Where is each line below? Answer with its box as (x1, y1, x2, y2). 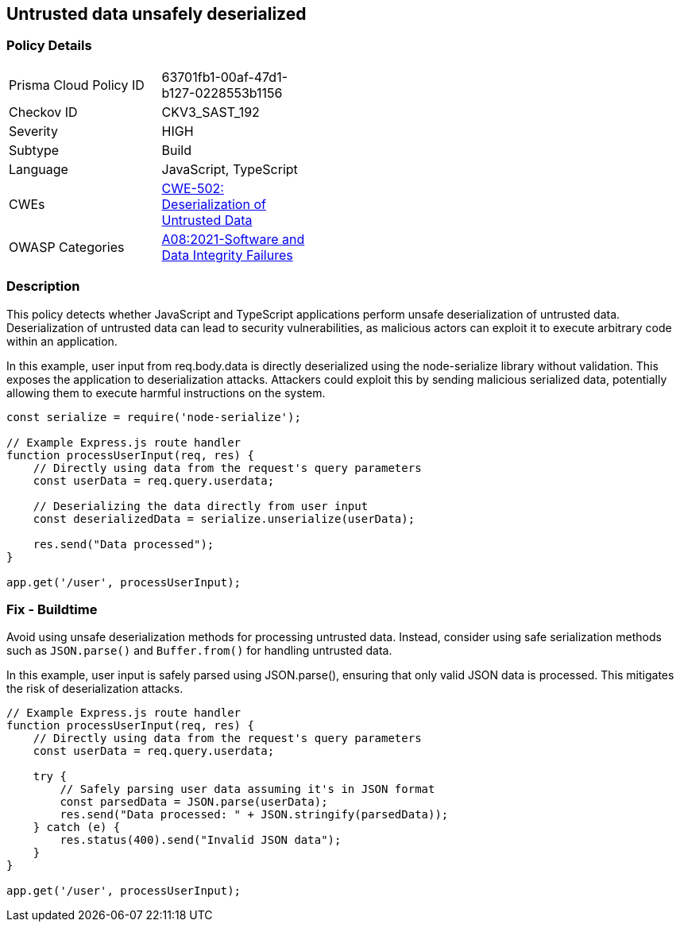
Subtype (9, 141, 60, 158)
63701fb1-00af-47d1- (161, 68, 288, 85)
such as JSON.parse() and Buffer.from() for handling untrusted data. (6, 644, 392, 658)
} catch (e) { (33, 821, 121, 834)
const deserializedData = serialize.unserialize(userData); (33, 512, 415, 525)
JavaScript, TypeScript (161, 160, 298, 177)
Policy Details (6, 37, 92, 54)
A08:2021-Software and (161, 230, 305, 247)
